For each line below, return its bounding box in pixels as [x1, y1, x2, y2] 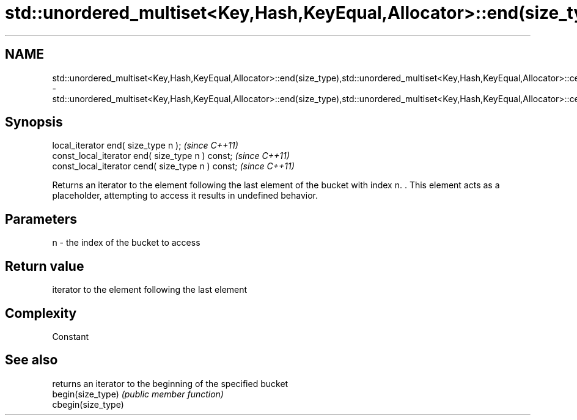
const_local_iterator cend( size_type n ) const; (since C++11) [52, 161, 295, 172]
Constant [52, 331, 89, 342]
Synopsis [5, 114, 63, 130]
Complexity [5, 305, 77, 321]
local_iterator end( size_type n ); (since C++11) [52, 140, 238, 151]
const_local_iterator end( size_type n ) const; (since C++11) [52, 150, 290, 161]
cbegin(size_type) [52, 399, 124, 410]
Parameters [5, 211, 77, 227]
